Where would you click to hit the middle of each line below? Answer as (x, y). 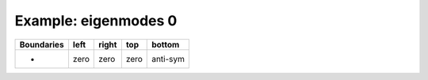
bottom (166, 44)
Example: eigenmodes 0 (96, 21)
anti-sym (168, 59)
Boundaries (42, 44)
